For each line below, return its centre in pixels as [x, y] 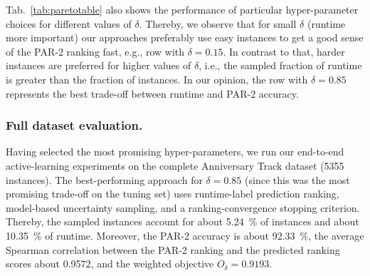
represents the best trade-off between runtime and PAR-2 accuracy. [152, 93]
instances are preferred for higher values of [99, 65]
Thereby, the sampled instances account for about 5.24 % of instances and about [183, 221]
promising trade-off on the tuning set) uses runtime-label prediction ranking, [173, 194]
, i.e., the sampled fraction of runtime [280, 65]
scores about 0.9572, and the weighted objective [110, 264]
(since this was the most [297, 179]
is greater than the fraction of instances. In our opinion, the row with [157, 79]
